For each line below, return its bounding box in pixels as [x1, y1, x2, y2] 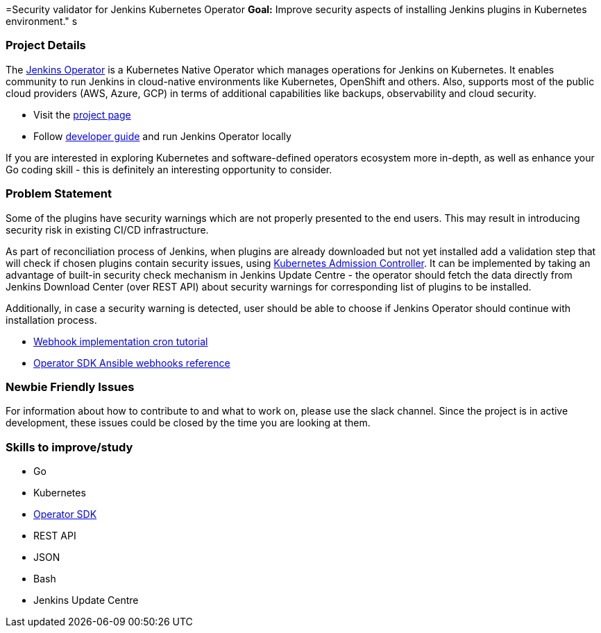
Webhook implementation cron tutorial [33, 335, 208, 347]
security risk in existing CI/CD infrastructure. [6, 223, 209, 236]
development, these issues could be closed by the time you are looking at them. [6, 417, 371, 429]
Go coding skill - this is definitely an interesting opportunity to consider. [6, 163, 332, 175]
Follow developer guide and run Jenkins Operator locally [33, 130, 291, 142]
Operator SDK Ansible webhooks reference [33, 356, 230, 369]
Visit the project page [33, 108, 131, 121]
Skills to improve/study [6, 440, 133, 454]
